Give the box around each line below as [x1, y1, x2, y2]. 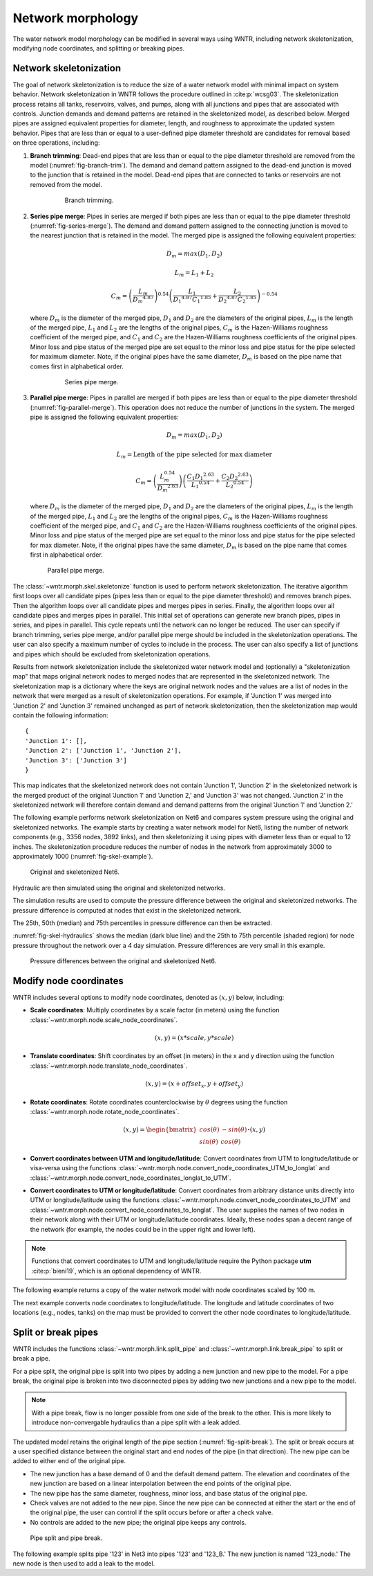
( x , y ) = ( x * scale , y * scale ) [154, 1034, 234, 1042]
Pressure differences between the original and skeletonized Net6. [30, 957, 217, 965]
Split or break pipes [12, 1326, 99, 1338]
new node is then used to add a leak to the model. [12, 1559, 155, 1568]
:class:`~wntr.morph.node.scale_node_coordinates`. [30, 1015, 178, 1024]
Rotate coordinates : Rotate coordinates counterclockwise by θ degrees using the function [30, 1098, 288, 1106]
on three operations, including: [12, 138, 100, 147]
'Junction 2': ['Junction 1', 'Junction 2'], [25, 746, 182, 755]
